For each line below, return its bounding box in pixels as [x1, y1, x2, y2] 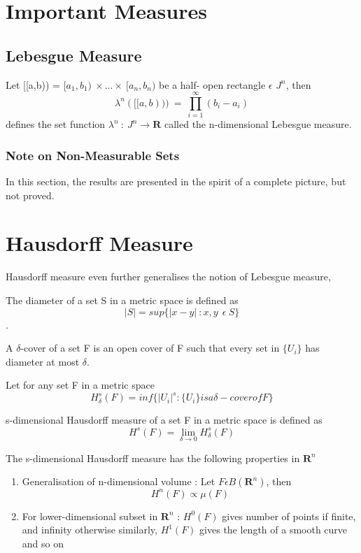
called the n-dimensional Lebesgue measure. [164, 117, 352, 131]
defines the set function [6, 117, 106, 131]
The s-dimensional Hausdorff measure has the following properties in [6, 450, 300, 465]
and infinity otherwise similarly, [22, 522, 157, 537]
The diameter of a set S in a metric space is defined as [6, 293, 239, 308]
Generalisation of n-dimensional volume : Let [22, 474, 215, 489]
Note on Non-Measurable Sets [6, 146, 180, 164]
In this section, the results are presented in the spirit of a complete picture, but [6, 174, 346, 189]
